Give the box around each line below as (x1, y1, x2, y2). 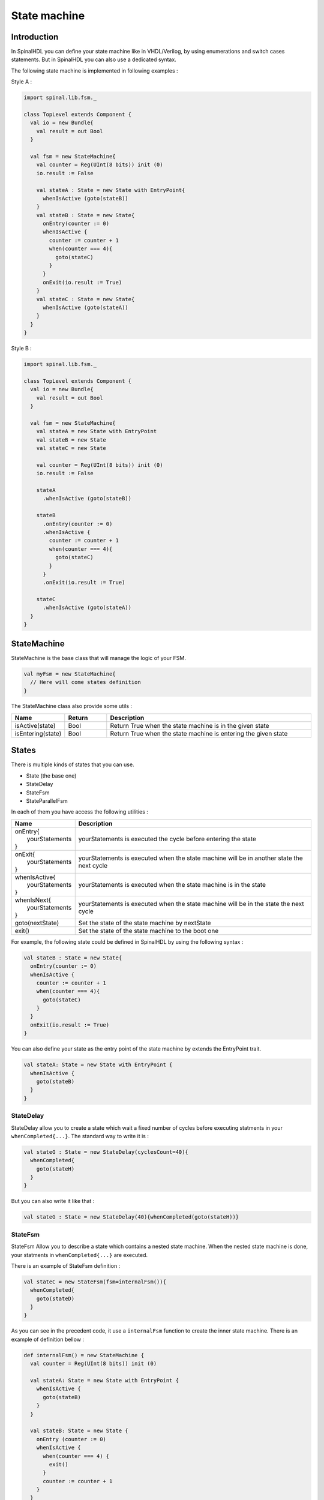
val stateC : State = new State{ (36, 296, 135, 302)
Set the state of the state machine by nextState (78, 919, 211, 927)
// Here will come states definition (30, 679, 141, 686)
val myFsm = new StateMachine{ (23, 670, 116, 677)
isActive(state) (14, 721, 56, 730)
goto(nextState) (14, 919, 59, 927)
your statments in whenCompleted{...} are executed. (11, 1251, 148, 1258)
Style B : (11, 345, 32, 352)
